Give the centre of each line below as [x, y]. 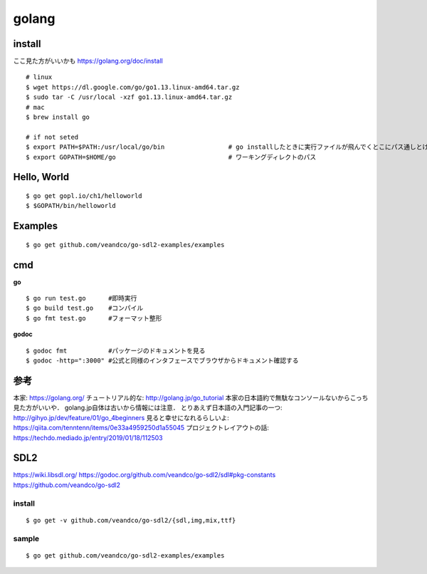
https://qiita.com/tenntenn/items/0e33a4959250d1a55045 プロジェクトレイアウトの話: [141, 428]
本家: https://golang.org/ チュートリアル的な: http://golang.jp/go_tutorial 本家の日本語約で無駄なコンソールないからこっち [191, 397]
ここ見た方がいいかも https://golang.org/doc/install [88, 61]
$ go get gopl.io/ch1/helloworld [84, 195]
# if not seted [52, 137]
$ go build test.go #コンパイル [85, 308]
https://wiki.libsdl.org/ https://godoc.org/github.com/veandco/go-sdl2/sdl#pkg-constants [144, 475]
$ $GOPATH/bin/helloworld [71, 206]
